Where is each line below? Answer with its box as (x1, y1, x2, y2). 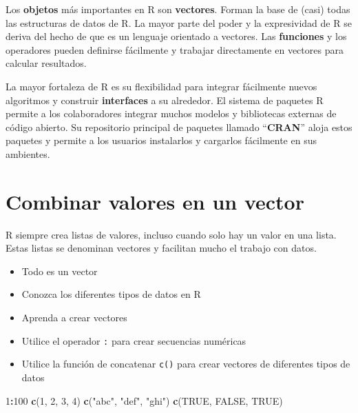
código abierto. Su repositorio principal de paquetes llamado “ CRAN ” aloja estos (6, 119, 352, 134)
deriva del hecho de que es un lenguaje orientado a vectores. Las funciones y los (6, 29, 347, 43)
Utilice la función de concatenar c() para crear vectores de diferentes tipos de (21, 356, 350, 371)
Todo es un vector (21, 263, 98, 278)
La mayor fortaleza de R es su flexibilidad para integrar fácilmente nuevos (6, 79, 317, 93)
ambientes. (6, 146, 50, 161)
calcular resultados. (6, 56, 87, 70)
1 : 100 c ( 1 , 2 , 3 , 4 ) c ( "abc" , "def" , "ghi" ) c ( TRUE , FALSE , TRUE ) (6, 393, 283, 407)
